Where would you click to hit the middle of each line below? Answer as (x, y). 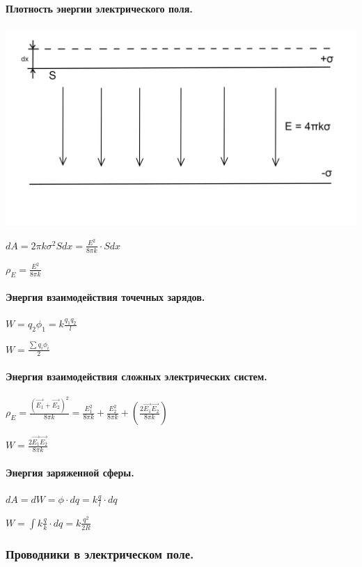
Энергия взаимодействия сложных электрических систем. (136, 376)
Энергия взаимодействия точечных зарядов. (105, 297)
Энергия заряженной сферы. (70, 472)
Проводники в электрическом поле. (100, 553)
